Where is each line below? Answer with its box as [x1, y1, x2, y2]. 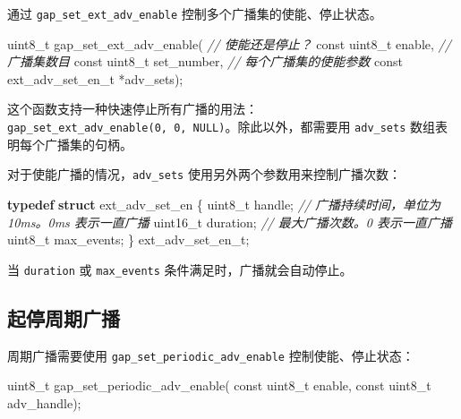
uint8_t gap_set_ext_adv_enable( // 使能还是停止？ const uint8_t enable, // [7, 34, 451, 53]
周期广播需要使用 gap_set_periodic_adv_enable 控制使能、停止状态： [7, 346, 414, 364]
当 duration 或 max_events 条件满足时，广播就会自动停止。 [7, 260, 353, 278]
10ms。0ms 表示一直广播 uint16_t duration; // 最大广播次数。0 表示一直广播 [7, 212, 452, 231]
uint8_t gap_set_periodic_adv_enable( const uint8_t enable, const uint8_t [7, 376, 431, 395]
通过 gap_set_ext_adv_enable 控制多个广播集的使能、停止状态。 [7, 4, 382, 22]
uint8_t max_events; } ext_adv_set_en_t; [7, 230, 250, 249]
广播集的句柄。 [44, 134, 132, 153]
